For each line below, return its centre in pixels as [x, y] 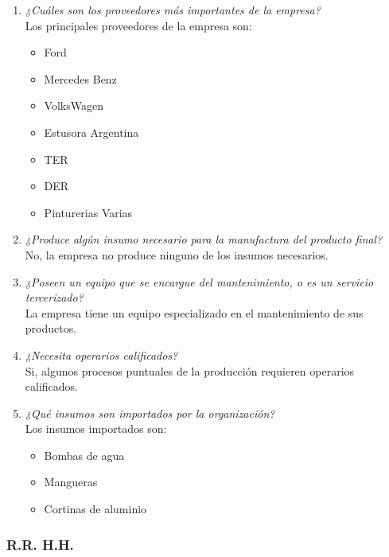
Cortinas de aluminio [95, 509]
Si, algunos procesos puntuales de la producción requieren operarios [190, 370]
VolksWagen [74, 105]
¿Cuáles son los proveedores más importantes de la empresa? [173, 10]
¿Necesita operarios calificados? [101, 354]
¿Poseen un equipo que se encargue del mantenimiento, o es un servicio [199, 281]
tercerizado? [54, 297]
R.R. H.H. [40, 544]
